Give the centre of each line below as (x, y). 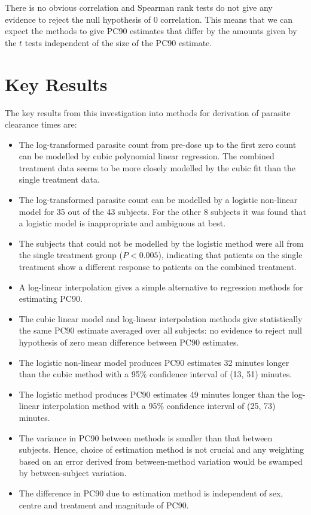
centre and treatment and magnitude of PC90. (104, 505)
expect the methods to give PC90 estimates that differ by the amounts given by (151, 31)
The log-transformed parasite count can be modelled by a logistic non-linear (158, 200)
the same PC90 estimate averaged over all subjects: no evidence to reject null (160, 330)
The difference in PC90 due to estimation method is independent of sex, (151, 493)
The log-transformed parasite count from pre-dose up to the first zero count (158, 144)
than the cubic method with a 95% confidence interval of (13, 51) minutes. (155, 374)
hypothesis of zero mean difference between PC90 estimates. (129, 342)
